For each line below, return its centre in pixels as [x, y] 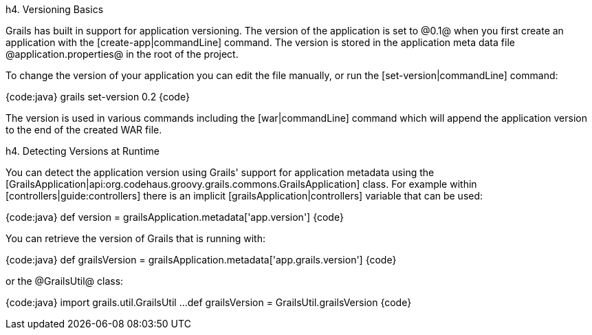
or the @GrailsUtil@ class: [65, 281]
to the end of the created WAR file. [84, 130]
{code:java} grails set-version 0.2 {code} [98, 97]
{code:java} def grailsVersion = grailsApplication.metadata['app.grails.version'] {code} [201, 260]
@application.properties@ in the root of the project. [122, 54]
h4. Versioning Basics [55, 9]
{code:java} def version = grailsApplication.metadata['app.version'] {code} [175, 217]
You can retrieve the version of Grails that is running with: [135, 238]
